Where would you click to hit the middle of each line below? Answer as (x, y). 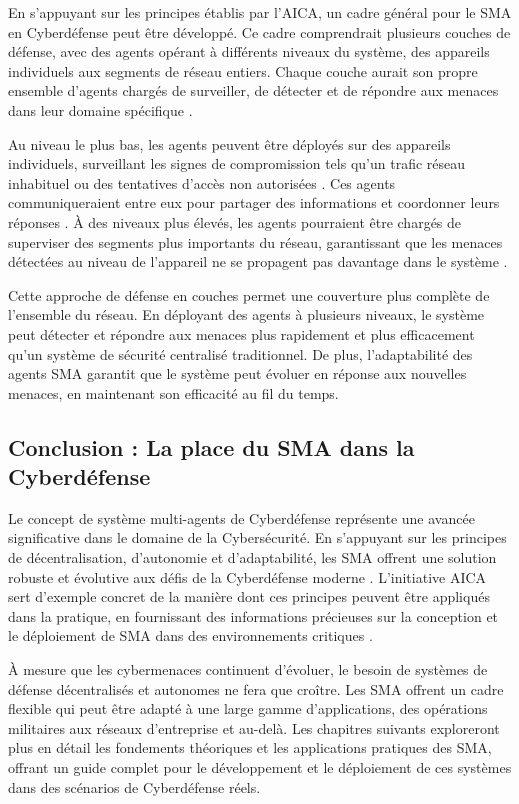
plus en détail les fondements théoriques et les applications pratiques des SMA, (250, 747)
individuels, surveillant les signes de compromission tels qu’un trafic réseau (237, 163)
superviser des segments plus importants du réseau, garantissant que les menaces (255, 241)
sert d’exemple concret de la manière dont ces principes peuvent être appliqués (249, 596)
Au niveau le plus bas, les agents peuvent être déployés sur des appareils (229, 143)
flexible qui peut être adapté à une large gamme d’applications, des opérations (248, 708)
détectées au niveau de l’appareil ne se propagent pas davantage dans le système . (258, 261)
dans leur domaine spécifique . (100, 109)
